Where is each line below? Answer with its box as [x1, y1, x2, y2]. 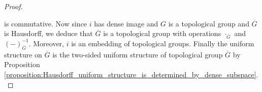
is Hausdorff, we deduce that [4, 28, 93, 39]
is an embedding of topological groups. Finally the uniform [71, 38, 254, 48]
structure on [4, 49, 42, 59]
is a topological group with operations [103, 28, 221, 39]
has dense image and [94, 18, 158, 28]
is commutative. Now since [4, 18, 87, 28]
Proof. [4, 1, 23, 11]
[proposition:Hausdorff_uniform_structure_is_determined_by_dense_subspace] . [4, 69, 258, 79]
